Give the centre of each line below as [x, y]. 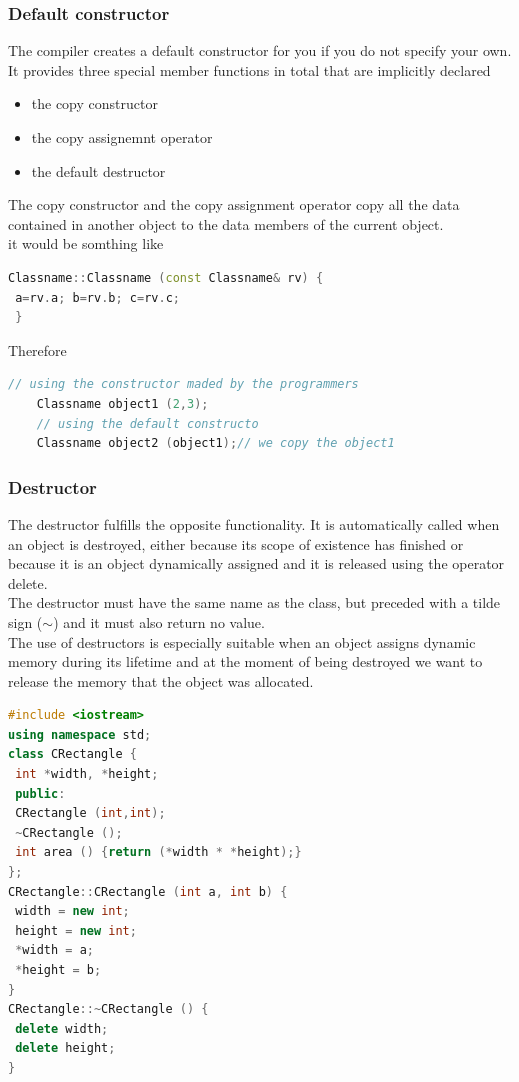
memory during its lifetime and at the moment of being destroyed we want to [245, 661]
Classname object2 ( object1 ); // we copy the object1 [215, 443]
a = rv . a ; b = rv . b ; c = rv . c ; [98, 297]
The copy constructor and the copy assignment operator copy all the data [234, 204]
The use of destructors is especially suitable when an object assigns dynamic [242, 641]
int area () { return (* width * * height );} [158, 852]
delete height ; [65, 1048]
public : [40, 793]
